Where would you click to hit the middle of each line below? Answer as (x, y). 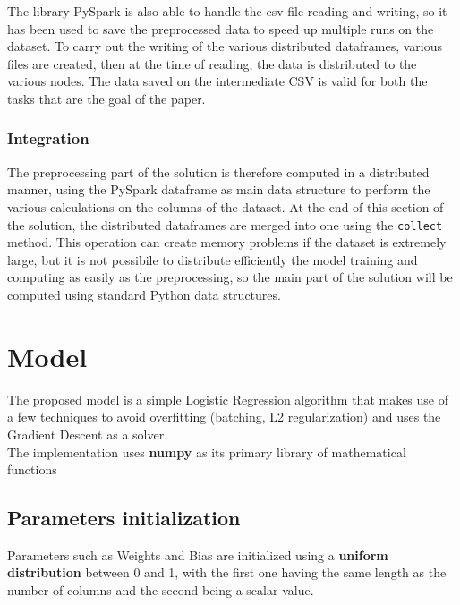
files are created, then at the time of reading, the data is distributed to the (212, 63)
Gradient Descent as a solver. (88, 434)
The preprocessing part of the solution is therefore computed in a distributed (218, 171)
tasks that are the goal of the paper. (106, 98)
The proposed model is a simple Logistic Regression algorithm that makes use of (228, 399)
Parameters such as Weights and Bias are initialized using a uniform (198, 554)
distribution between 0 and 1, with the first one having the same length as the (227, 572)
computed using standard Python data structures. (144, 294)
